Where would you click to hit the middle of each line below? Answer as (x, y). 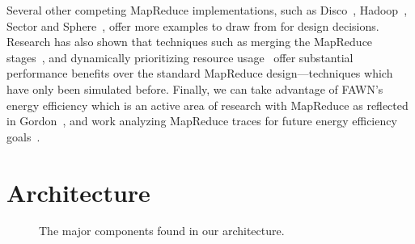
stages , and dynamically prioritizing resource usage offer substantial (180, 57)
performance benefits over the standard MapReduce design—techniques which (200, 73)
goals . (23, 136)
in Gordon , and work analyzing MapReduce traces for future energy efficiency (202, 121)
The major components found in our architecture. (162, 231)
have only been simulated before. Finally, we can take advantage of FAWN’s (195, 88)
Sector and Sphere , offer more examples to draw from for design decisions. (193, 25)
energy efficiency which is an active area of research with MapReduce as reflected (207, 105)
